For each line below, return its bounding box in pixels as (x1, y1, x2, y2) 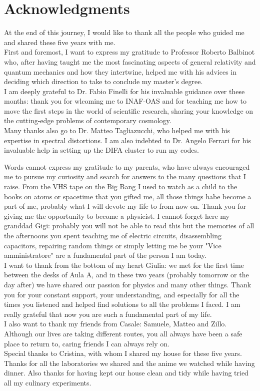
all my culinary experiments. (4, 377, 91, 387)
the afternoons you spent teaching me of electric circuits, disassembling (4, 230, 221, 240)
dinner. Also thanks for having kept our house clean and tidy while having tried (4, 367, 248, 378)
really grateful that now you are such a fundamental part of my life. (4, 308, 212, 319)
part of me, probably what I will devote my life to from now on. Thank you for (4, 201, 246, 211)
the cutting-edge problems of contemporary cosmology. (4, 115, 171, 126)
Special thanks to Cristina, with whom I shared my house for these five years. (4, 348, 242, 358)
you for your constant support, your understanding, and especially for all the (4, 289, 239, 299)
